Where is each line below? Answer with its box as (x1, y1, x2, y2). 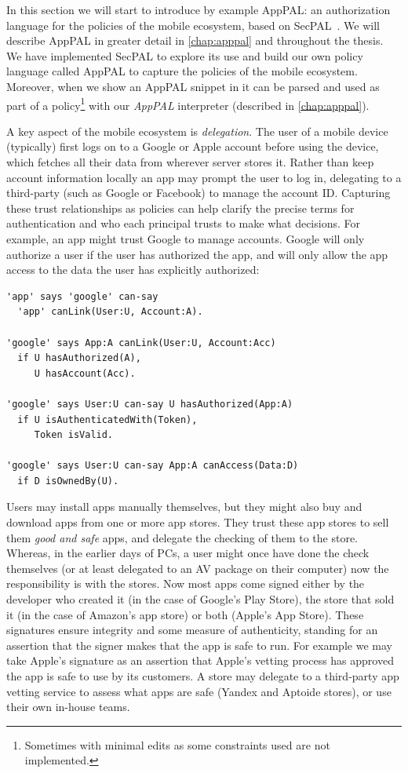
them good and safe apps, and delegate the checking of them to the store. (6, 529, 359, 545)
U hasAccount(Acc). (34, 367, 136, 379)
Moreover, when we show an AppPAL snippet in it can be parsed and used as (6, 78, 380, 94)
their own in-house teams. (6, 698, 130, 715)
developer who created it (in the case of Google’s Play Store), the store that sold (6, 591, 395, 607)
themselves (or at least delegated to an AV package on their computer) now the (6, 560, 389, 576)
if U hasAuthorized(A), (17, 352, 141, 364)
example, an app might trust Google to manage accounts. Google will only (6, 230, 365, 246)
